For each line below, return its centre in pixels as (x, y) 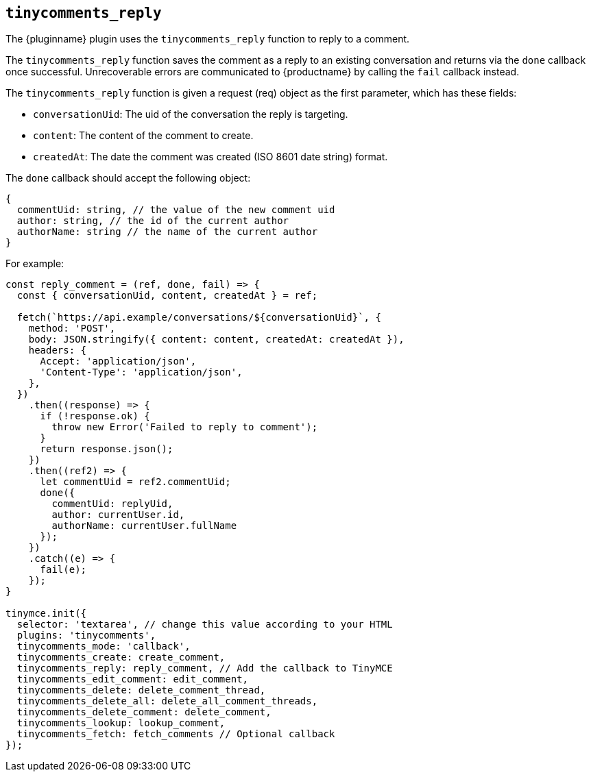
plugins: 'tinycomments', (86, 636)
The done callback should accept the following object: (128, 178)
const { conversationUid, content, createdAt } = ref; (167, 296)
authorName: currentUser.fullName (144, 526)
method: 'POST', (72, 329)
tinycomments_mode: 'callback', (104, 646)
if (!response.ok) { (95, 416)
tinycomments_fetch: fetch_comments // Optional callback (176, 734)
